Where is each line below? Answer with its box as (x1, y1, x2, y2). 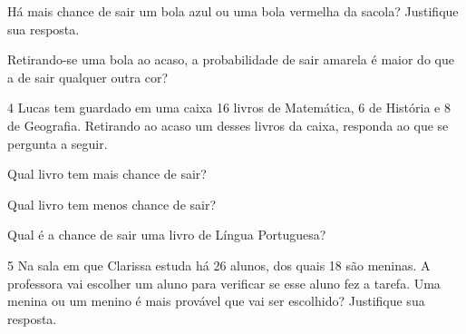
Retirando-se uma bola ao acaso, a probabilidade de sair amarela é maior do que (7, 50, 454, 69)
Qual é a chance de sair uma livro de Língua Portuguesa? (7, 225, 326, 244)
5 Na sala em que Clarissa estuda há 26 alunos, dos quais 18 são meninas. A (7, 255, 431, 274)
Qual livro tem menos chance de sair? (7, 194, 217, 213)
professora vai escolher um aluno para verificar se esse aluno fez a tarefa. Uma (7, 273, 441, 292)
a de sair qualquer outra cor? (7, 67, 169, 86)
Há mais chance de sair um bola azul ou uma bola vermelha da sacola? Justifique (7, 2, 459, 20)
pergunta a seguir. (7, 133, 108, 152)
